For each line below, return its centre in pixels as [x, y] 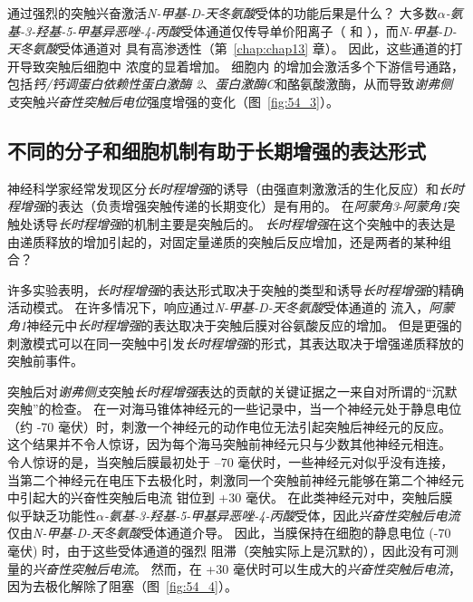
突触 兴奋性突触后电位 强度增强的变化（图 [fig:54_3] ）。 [179, 101]
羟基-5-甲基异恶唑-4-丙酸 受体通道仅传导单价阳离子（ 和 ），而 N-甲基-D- [246, 30]
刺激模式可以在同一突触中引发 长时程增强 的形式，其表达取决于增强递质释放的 [236, 343]
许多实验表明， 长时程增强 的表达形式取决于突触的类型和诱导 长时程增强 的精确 [236, 289]
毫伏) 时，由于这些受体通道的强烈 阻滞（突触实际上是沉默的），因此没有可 [227, 551]
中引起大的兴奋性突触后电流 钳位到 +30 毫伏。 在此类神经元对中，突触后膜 [230, 497]
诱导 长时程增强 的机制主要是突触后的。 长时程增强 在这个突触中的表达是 [244, 223]
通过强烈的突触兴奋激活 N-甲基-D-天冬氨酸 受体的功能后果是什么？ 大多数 [222, 13]
